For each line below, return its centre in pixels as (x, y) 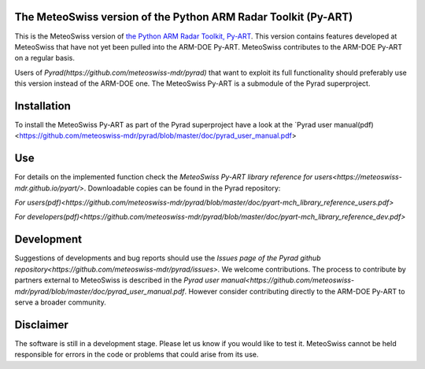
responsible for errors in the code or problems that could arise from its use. (137, 355)
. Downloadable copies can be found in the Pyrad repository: (182, 188)
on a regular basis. (44, 58)
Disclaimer (41, 325)
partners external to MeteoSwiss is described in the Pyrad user (117, 280)
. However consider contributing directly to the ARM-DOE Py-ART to (295, 291)
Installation (42, 106)
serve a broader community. (60, 302)
